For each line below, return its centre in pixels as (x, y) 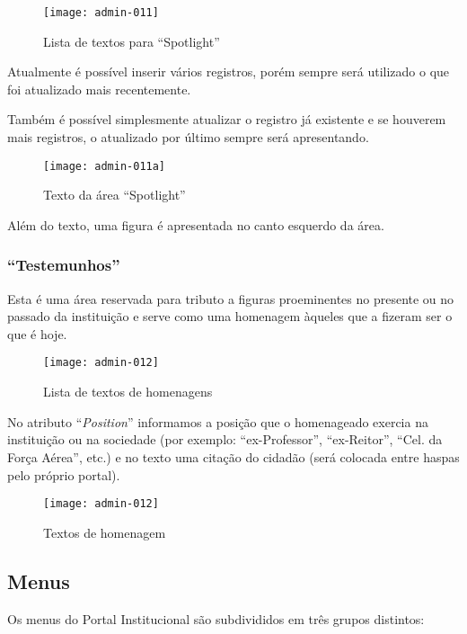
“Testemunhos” (64, 265)
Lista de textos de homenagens (128, 392)
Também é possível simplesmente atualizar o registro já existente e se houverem (227, 119)
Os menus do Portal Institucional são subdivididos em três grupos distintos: (216, 618)
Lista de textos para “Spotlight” (132, 41)
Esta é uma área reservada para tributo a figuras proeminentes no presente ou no (231, 298)
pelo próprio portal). (64, 474)
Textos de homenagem (105, 532)
